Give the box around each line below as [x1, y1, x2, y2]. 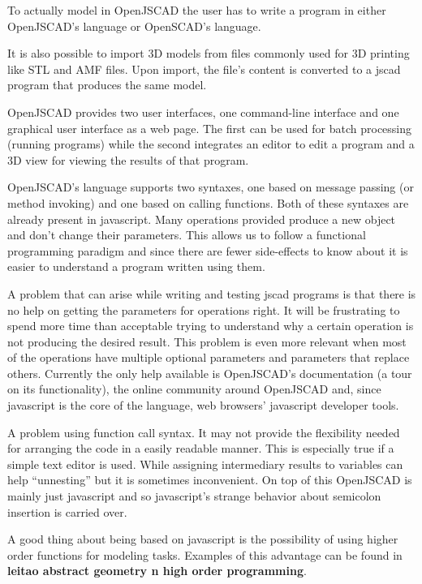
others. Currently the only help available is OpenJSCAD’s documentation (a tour [7, 364, 412, 381]
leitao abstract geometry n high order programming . [7, 562, 307, 579]
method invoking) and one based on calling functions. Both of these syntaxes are [7, 194, 409, 211]
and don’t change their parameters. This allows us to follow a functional [7, 226, 366, 243]
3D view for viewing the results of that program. [7, 151, 249, 168]
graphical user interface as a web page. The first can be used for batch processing [7, 119, 412, 136]
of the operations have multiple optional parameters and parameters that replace [7, 349, 410, 366]
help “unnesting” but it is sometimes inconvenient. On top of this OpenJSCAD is [7, 471, 412, 488]
